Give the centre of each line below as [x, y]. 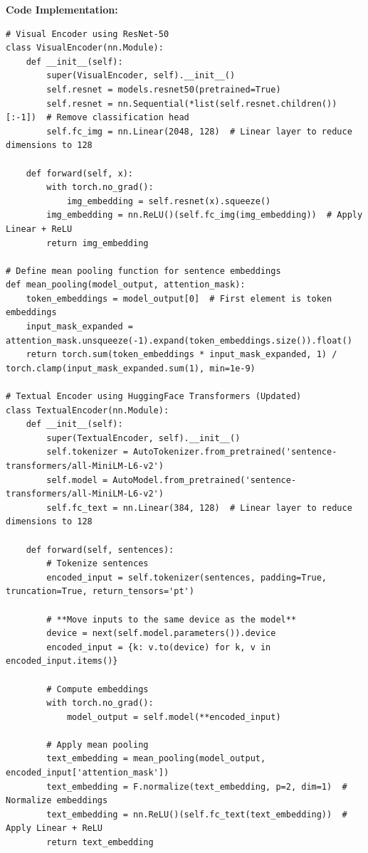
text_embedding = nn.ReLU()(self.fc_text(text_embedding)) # [197, 814]
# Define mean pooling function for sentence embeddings [143, 271]
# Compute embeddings [98, 689]
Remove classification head [123, 118]
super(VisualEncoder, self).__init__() [141, 76]
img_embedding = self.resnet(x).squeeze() [169, 201]
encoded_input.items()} [62, 661]
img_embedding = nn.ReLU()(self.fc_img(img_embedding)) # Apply [205, 215]
